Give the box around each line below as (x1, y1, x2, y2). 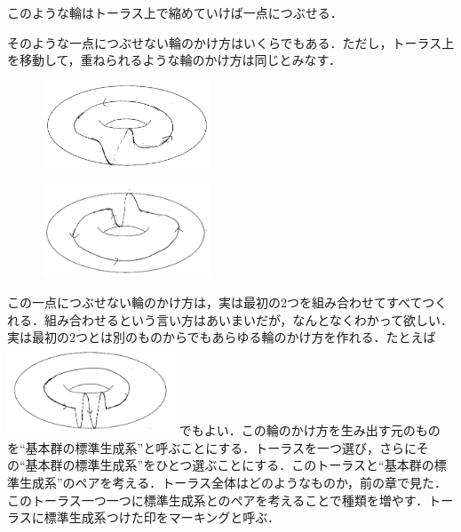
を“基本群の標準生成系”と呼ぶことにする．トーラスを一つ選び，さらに (7, 438, 417, 457)
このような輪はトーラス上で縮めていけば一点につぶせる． (7, 4, 343, 21)
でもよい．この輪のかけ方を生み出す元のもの (179, 421, 441, 440)
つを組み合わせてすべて (287, 292, 423, 311)
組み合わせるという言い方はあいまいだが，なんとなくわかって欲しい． (44, 310, 454, 329)
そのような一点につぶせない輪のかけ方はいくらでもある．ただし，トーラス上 (7, 33, 455, 52)
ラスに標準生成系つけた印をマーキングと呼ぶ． (7, 508, 281, 527)
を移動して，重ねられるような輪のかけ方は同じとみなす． (7, 51, 342, 69)
